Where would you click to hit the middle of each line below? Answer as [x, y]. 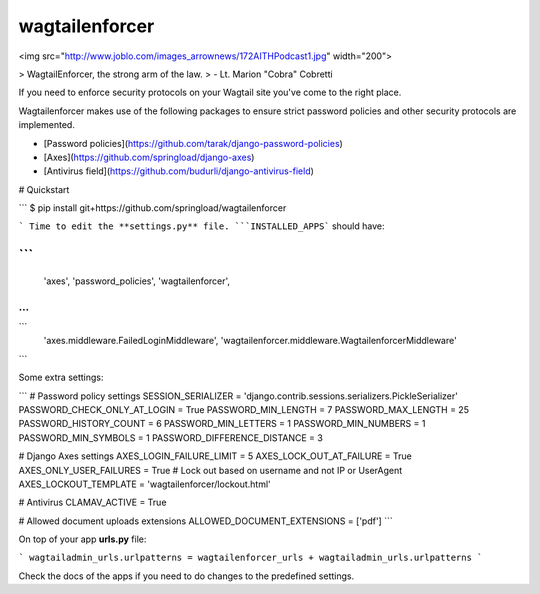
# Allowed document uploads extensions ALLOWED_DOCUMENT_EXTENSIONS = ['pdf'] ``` [206, 521]
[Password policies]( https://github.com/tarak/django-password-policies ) [193, 143]
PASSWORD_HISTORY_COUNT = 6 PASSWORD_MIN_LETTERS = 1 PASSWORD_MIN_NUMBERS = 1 [222, 424]
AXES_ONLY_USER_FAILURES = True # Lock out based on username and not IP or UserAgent [210, 470]
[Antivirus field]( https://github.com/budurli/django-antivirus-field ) [179, 171]
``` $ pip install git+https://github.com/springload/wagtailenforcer [152, 208]
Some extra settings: [61, 377]
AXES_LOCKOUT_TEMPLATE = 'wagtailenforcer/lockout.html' [145, 484]
